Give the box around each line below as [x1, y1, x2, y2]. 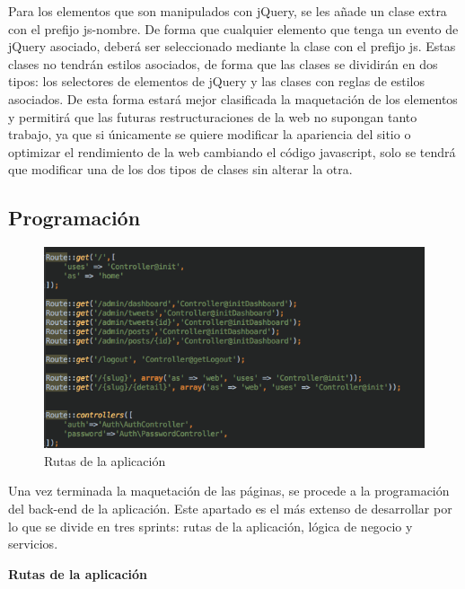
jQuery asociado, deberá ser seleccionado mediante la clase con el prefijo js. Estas [8, 37, 456, 56]
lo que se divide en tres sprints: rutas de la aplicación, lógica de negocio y [8, 516, 413, 535]
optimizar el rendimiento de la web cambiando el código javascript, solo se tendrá [8, 142, 456, 161]
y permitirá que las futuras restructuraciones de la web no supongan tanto [8, 107, 417, 126]
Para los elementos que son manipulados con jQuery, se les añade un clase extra [8, 2, 447, 20]
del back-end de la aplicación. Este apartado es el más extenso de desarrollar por [8, 498, 452, 517]
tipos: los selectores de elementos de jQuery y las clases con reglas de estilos [8, 72, 426, 91]
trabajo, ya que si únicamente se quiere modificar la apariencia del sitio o [8, 125, 411, 144]
